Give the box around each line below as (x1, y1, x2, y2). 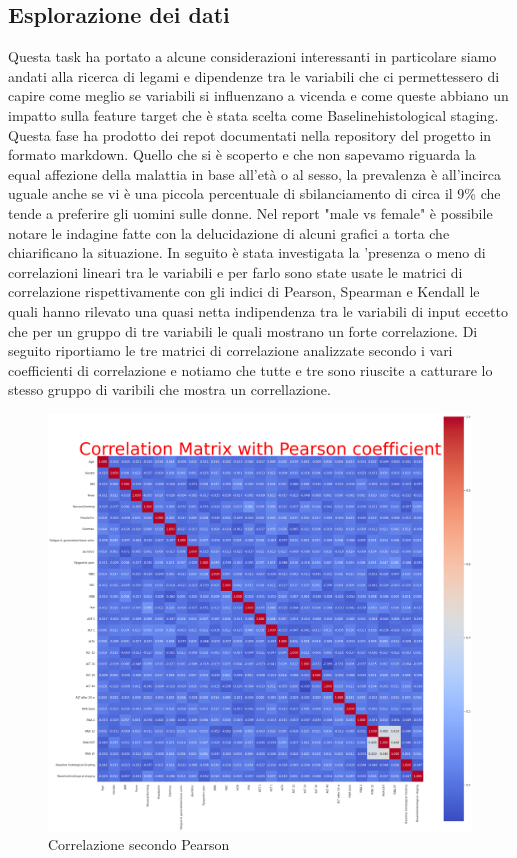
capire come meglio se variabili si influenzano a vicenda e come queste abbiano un (8, 85, 509, 106)
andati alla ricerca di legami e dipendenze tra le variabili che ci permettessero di (8, 65, 500, 86)
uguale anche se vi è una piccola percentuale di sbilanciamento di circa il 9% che (8, 183, 501, 204)
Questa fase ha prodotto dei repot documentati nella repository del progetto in (8, 124, 492, 145)
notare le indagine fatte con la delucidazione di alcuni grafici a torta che (8, 222, 450, 243)
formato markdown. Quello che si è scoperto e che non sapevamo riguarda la (8, 144, 476, 165)
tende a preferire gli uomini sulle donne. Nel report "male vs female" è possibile (8, 202, 493, 223)
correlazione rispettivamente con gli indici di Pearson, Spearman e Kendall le (8, 281, 480, 302)
